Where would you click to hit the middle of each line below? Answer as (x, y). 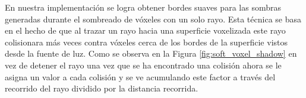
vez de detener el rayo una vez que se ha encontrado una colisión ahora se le (143, 65)
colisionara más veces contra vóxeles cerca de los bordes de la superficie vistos (146, 42)
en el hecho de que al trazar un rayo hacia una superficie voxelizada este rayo (145, 30)
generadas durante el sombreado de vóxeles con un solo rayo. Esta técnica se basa (153, 19)
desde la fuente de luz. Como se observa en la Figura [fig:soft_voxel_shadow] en (151, 53)
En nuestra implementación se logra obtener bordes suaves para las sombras (143, 7)
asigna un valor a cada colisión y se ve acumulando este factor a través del (140, 76)
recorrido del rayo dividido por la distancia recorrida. (102, 88)
